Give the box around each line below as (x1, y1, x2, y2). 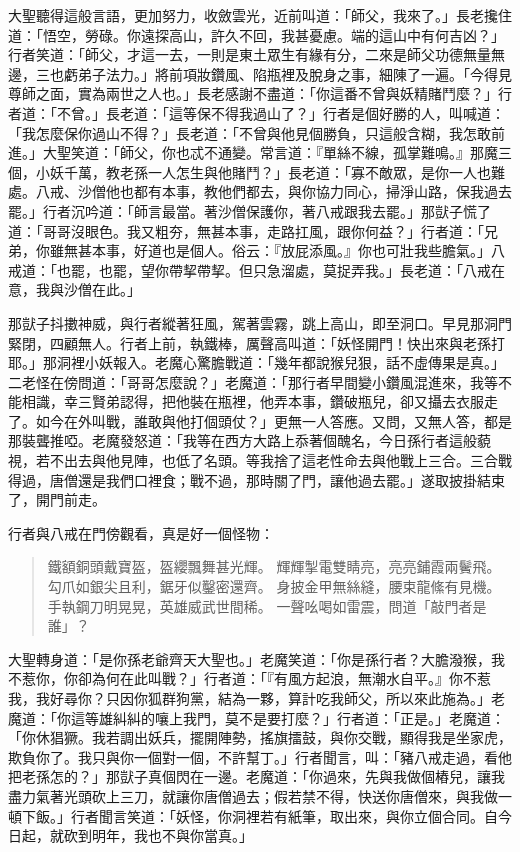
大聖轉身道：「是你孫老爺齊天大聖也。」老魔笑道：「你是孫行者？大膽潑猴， (8, 648, 491, 669)
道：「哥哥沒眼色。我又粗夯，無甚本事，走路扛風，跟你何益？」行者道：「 (8, 220, 484, 241)
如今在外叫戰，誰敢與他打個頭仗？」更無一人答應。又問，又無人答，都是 (35, 410, 512, 431)
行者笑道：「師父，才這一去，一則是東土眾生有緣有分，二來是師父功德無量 (8, 44, 491, 65)
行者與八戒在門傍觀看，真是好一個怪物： (8, 522, 274, 543)
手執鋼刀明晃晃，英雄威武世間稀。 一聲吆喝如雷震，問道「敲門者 (47, 595, 473, 616)
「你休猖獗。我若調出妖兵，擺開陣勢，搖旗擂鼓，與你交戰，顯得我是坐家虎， (8, 727, 512, 748)
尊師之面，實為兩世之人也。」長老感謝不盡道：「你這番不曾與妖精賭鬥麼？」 (8, 83, 498, 104)
